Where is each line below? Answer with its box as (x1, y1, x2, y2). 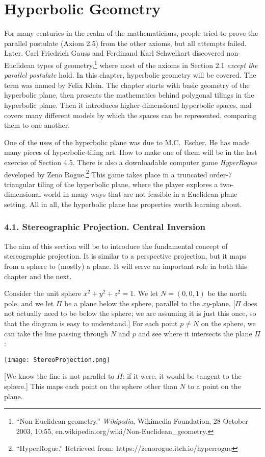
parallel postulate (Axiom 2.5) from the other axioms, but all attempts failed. (4, 37, 247, 48)
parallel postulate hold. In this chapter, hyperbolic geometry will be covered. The (4, 70, 256, 80)
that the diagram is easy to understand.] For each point (4, 317, 178, 328)
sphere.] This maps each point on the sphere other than (4, 380, 177, 391)
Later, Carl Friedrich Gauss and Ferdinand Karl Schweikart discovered (4, 48, 225, 58)
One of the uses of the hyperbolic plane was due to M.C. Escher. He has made (4, 136, 250, 147)
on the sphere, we (201, 317, 256, 328)
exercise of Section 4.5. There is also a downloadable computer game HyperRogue (4, 156, 257, 167)
